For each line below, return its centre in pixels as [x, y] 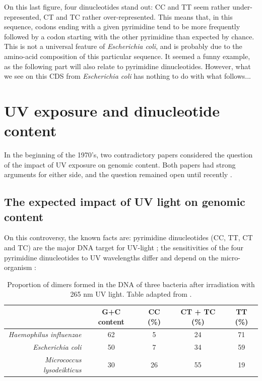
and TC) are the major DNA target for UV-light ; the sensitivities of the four [124, 248]
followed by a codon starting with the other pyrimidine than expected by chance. [129, 36]
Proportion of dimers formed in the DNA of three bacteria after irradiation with [131, 284]
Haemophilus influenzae [45, 334]
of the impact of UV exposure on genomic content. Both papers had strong [120, 164]
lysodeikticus [62, 369]
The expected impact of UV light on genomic [125, 202]
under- [242, 7]
